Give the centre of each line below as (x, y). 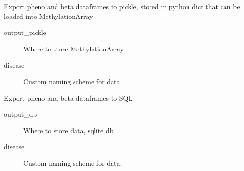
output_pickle (25, 32)
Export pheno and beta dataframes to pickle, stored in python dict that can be (122, 6)
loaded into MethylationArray (48, 16)
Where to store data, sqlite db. (69, 130)
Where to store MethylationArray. (74, 48)
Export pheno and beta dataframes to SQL (68, 97)
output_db (20, 114)
